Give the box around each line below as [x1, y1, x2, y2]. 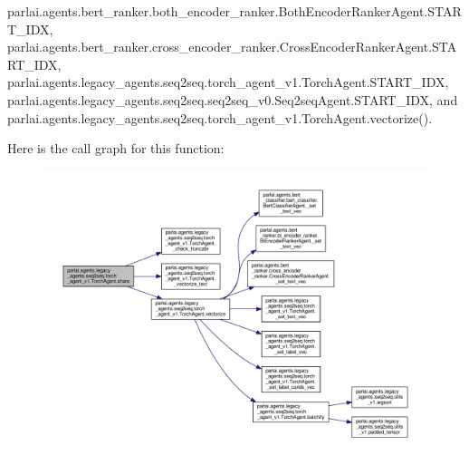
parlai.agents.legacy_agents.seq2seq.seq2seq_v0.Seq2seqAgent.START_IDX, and [7, 90, 458, 109]
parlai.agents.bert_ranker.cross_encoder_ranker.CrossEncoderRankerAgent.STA [7, 37, 457, 56]
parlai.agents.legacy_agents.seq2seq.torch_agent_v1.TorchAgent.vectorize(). [7, 108, 433, 127]
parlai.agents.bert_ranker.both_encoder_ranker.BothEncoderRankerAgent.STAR [7, 2, 462, 20]
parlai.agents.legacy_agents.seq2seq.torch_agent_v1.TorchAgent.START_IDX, [7, 73, 449, 92]
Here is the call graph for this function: [7, 139, 225, 158]
